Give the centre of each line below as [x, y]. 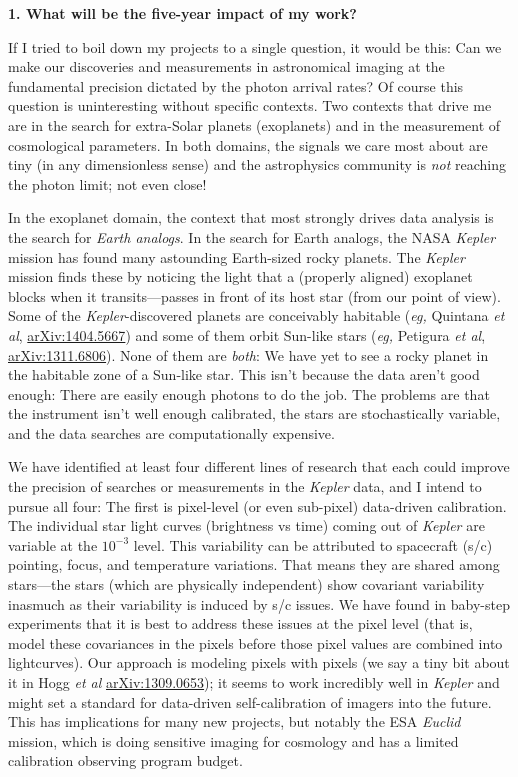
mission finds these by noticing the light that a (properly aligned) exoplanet [240, 276]
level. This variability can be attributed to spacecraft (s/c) [313, 544]
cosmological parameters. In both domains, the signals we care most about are [248, 144]
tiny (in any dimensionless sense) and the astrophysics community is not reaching [257, 164]
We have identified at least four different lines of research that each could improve [259, 466]
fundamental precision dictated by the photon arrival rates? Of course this [236, 85]
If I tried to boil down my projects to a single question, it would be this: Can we [255, 46]
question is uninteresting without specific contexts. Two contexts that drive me [250, 105]
